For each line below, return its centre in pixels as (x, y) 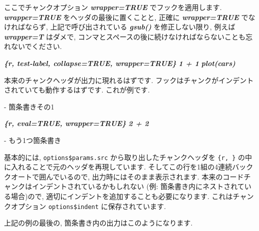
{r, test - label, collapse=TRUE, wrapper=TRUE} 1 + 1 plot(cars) (120, 63)
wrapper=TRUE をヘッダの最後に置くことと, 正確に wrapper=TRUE (121, 17)
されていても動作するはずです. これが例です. (77, 90)
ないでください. (36, 46)
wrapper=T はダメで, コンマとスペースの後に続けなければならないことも (125, 36)
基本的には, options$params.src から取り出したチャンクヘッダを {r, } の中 (128, 157)
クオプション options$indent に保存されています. (85, 206)
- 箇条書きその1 (29, 106)
